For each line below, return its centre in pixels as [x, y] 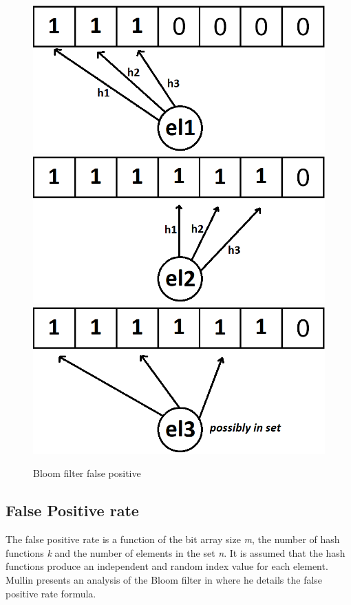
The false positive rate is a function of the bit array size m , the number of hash [173, 539]
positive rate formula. [51, 593]
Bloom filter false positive [87, 473]
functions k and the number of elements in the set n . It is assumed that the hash [175, 552]
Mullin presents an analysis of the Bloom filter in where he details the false [164, 579]
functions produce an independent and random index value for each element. [167, 566]
